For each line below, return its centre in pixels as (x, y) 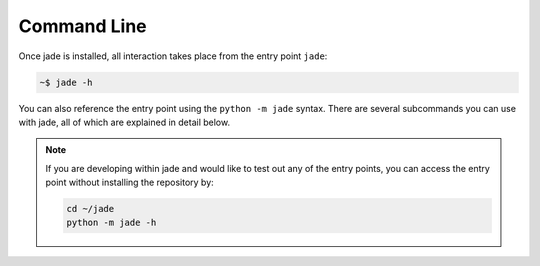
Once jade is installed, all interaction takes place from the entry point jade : (173, 56)
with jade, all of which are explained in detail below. (124, 122)
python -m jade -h (111, 223)
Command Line (82, 26)
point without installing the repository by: (129, 182)
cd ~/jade (90, 209)
